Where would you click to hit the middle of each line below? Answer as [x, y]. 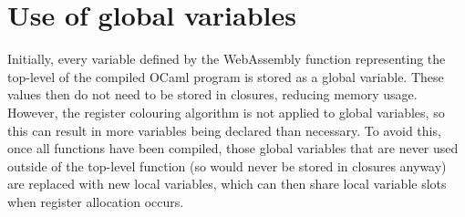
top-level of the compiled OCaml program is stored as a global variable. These [226, 76]
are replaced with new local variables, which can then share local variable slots [227, 184]
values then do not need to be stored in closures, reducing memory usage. [212, 94]
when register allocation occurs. [96, 201]
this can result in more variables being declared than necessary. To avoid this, [224, 130]
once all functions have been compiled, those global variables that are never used [233, 148]
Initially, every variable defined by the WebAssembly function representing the [227, 59]
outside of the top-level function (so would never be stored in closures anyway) [227, 165]
